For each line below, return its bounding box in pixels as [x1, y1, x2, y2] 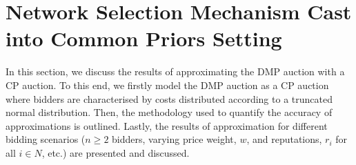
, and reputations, [246, 132, 322, 146]
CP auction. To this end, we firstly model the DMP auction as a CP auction [6, 77, 329, 92]
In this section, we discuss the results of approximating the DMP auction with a [6, 64, 345, 79]
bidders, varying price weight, [112, 132, 237, 146]
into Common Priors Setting [6, 24, 282, 52]
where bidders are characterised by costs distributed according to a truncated [6, 91, 333, 106]
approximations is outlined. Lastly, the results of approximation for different [6, 118, 328, 133]
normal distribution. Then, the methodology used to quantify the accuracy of [6, 105, 333, 119]
